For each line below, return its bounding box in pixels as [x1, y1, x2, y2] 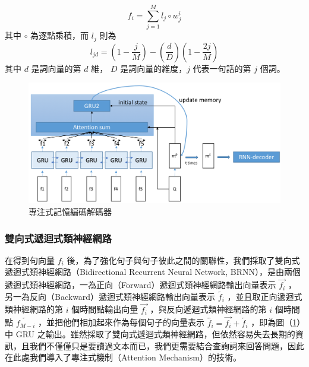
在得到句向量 [5, 254, 55, 266]
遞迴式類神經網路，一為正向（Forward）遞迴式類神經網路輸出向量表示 [5, 279, 276, 291]
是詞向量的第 [31, 62, 81, 74]
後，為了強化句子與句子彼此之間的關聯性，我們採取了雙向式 [67, 254, 300, 266]
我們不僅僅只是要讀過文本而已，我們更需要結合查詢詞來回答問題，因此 [29, 339, 304, 352]
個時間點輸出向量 [71, 303, 138, 315]
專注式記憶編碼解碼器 [29, 205, 112, 218]
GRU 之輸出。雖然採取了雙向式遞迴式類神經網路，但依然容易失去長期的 [15, 328, 295, 340]
